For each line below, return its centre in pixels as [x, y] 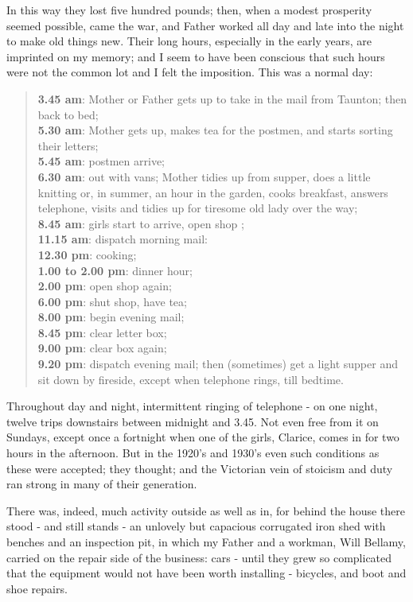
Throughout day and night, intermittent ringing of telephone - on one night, [192, 406]
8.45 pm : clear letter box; [102, 332]
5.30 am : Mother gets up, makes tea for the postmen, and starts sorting [215, 130]
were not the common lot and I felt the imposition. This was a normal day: [190, 72]
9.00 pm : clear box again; [102, 348]
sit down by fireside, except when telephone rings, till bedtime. [191, 379]
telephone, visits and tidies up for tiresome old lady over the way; [198, 208]
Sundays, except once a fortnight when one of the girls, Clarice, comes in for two [203, 437]
